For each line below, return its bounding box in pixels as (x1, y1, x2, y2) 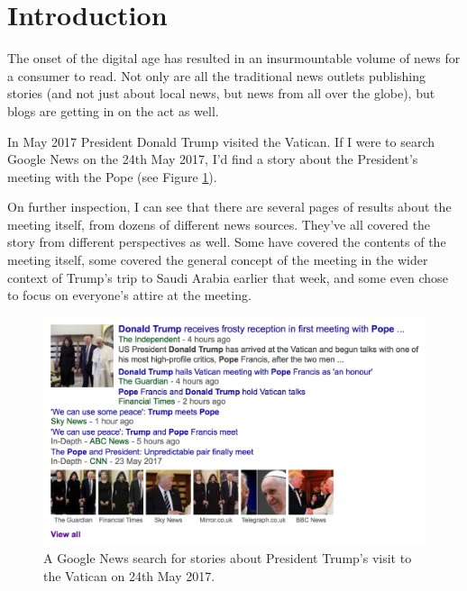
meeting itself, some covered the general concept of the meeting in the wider (7, 250, 428, 269)
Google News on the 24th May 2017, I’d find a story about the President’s (7, 150, 418, 168)
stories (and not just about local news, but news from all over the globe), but (7, 84, 435, 103)
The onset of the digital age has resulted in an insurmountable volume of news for (7, 49, 461, 68)
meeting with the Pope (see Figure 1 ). (7, 167, 217, 186)
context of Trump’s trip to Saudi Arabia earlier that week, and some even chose (7, 268, 448, 286)
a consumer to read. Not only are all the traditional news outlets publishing (7, 66, 426, 85)
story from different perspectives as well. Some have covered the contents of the (7, 232, 446, 251)
